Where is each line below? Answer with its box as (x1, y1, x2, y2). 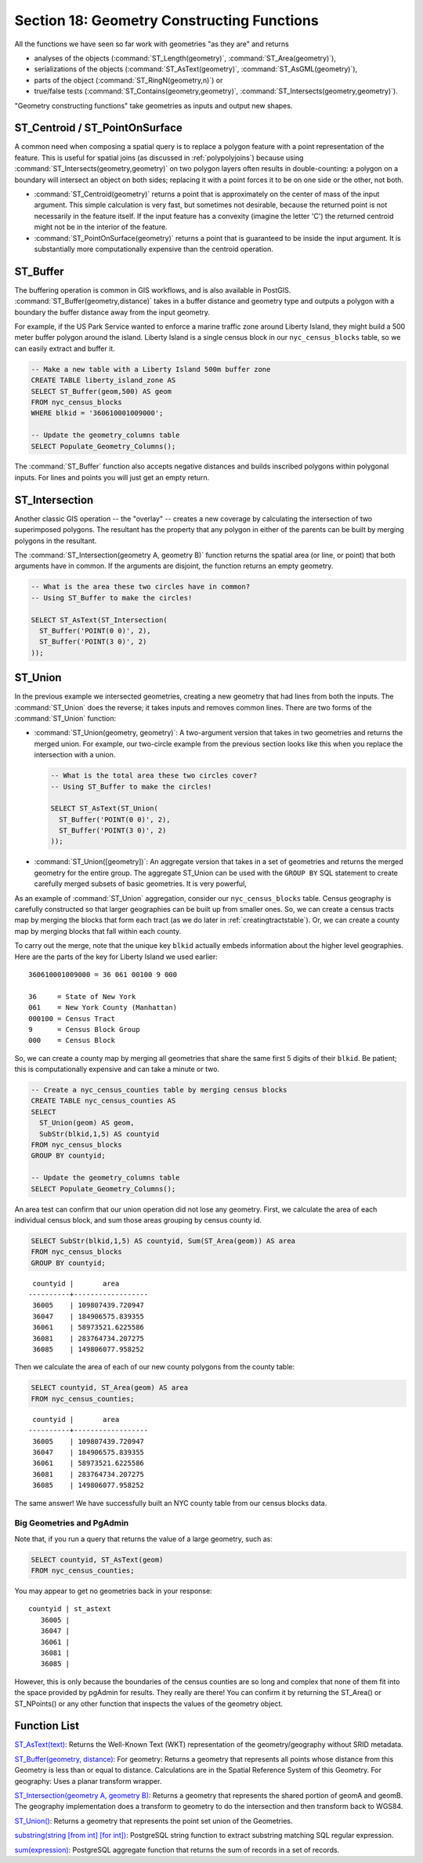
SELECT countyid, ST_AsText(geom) (31, 1555, 164, 1564)
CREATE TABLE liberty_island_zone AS (31, 376, 176, 385)
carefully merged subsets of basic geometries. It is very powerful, (34, 879, 247, 888)
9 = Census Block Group (28, 1025, 140, 1034)
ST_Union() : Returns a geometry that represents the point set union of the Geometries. (14, 1816, 293, 1825)
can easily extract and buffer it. (14, 344, 115, 353)
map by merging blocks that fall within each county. (14, 926, 182, 935)
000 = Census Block (28, 1036, 116, 1045)
